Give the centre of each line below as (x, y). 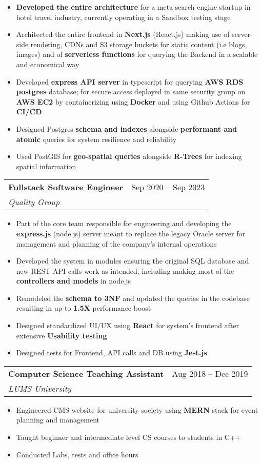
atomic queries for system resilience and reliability (96, 139)
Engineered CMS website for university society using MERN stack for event (137, 409)
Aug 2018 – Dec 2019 (210, 373)
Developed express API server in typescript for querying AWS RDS (130, 81)
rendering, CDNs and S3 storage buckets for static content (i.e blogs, (139, 44)
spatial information (46, 166)
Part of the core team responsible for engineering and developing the (124, 223)
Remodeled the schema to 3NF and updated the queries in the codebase (133, 298)
